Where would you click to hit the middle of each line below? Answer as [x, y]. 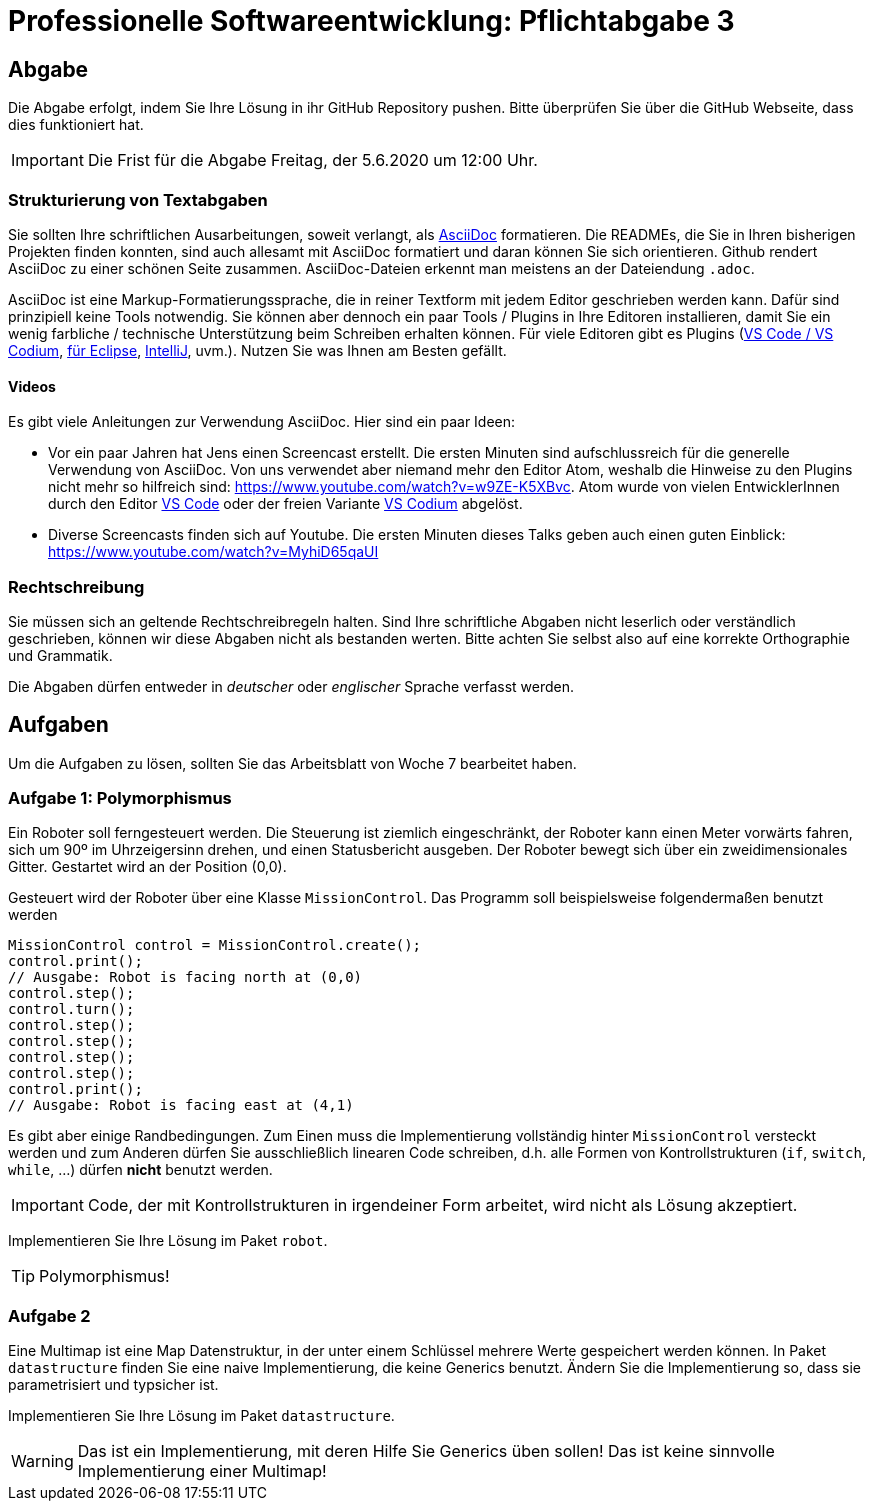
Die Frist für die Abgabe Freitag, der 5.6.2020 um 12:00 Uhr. [312, 160]
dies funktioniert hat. [76, 125]
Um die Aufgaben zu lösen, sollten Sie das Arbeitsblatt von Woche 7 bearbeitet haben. [292, 763]
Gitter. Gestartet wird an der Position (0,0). [147, 867]
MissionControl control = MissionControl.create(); [215, 945]
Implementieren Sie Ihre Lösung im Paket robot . [168, 1241]
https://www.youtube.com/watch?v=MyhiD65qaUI [213, 552]
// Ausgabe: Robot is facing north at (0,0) [185, 977]
